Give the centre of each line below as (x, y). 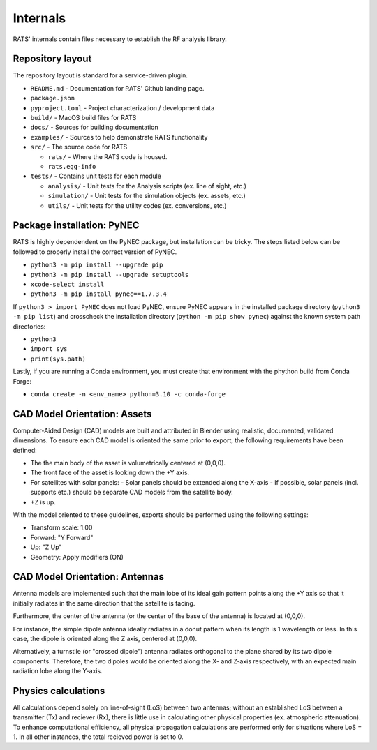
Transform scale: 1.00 (61, 527)
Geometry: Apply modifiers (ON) (77, 557)
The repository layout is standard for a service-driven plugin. (101, 75)
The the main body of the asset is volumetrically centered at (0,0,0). (128, 463)
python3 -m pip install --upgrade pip (97, 265)
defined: (25, 450)
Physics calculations (59, 691)
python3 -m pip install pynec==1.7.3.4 (98, 294)
